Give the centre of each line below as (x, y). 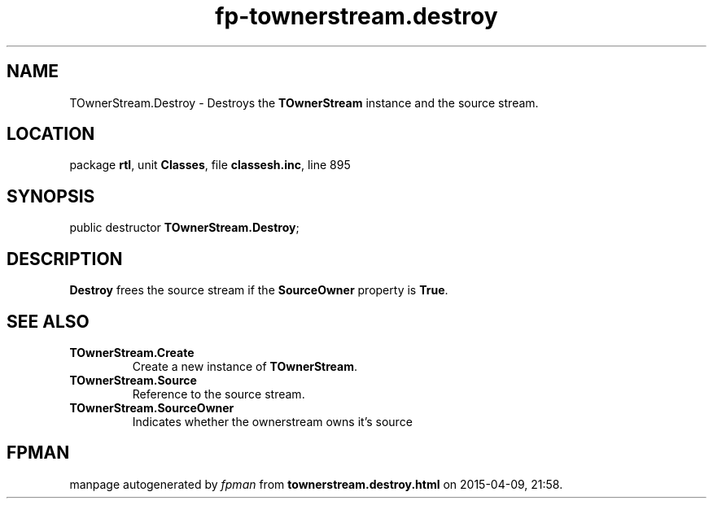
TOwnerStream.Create (132, 352)
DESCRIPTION (65, 259)
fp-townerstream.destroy (356, 16)
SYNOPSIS (51, 196)
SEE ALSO (48, 321)
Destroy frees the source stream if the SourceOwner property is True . (259, 290)
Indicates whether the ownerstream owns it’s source (272, 421)
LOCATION (51, 134)
